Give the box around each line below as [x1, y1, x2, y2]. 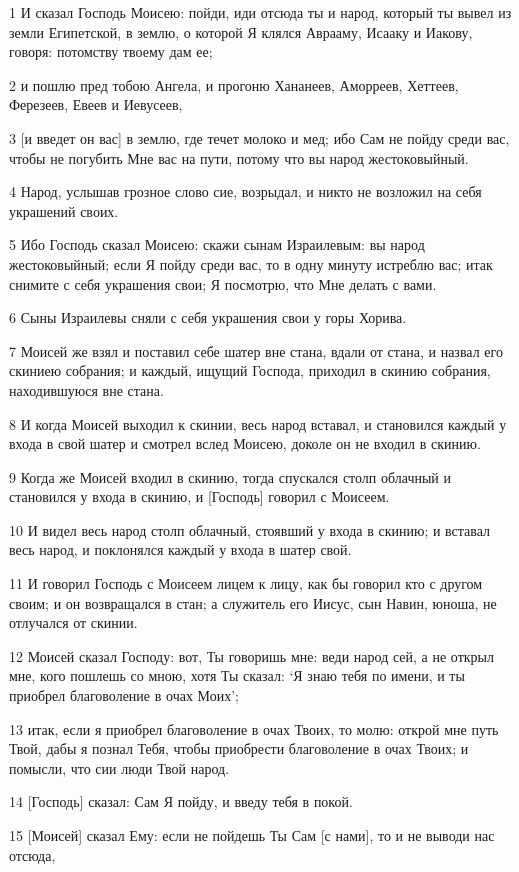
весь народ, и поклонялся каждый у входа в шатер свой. [9, 539, 352, 560]
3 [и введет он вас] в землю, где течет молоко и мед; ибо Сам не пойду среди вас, [9, 127, 510, 148]
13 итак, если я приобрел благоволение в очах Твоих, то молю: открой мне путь [9, 718, 499, 739]
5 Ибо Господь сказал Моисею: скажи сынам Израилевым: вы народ [9, 234, 425, 255]
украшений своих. [9, 200, 119, 221]
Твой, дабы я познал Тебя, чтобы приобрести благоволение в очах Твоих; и [9, 738, 469, 759]
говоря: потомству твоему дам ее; [9, 41, 213, 62]
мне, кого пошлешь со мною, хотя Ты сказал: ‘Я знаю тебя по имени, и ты [9, 665, 465, 686]
